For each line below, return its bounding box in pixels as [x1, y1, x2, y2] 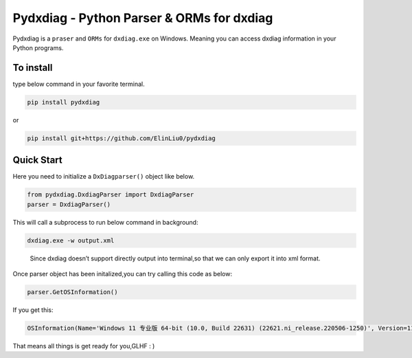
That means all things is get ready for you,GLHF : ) [12, 342, 155, 350]
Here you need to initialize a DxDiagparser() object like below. [12, 172, 195, 181]
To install [12, 62, 53, 74]
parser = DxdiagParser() [27, 200, 111, 208]
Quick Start [12, 155, 62, 166]
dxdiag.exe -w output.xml [27, 236, 115, 244]
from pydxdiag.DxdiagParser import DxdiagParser [27, 191, 194, 199]
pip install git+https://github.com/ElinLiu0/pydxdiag [27, 134, 216, 142]
